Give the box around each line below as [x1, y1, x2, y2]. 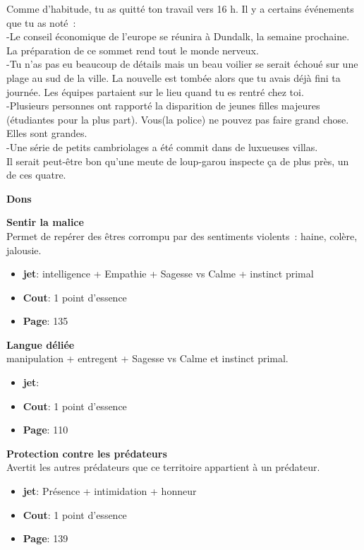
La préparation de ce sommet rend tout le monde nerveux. [6, 42, 259, 57]
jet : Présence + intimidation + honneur [23, 484, 197, 498]
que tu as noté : [6, 15, 76, 30]
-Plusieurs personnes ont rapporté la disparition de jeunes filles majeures [6, 98, 320, 113]
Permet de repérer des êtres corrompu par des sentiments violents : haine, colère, [6, 228, 358, 243]
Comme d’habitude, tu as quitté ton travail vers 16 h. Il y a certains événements [6, 1, 354, 16]
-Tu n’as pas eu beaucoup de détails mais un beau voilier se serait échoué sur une [6, 56, 358, 71]
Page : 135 [23, 313, 68, 328]
